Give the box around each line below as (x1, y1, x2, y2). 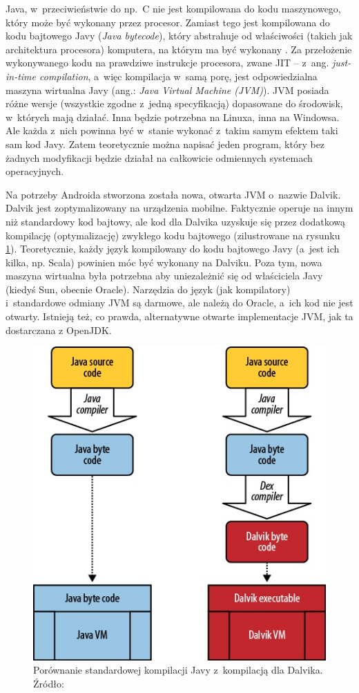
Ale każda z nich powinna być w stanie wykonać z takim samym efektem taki (6, 123, 338, 138)
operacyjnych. (6, 164, 64, 178)
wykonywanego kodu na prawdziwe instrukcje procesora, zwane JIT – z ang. (6, 55, 329, 70)
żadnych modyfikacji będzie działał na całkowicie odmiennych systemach (6, 150, 313, 165)
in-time (6, 68, 37, 83)
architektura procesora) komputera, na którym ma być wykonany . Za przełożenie (6, 41, 352, 56)
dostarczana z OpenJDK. (6, 322, 112, 337)
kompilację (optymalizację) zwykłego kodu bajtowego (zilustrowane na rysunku (6, 228, 340, 242)
